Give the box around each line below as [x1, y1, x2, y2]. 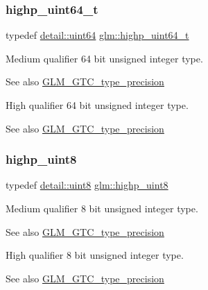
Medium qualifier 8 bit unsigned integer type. [6, 201, 198, 215]
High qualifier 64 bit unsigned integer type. [6, 98, 189, 112]
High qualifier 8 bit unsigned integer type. [6, 248, 184, 262]
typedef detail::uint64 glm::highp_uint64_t [6, 28, 189, 42]
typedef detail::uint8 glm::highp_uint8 [6, 178, 168, 192]
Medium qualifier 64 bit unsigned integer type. [6, 51, 203, 65]
